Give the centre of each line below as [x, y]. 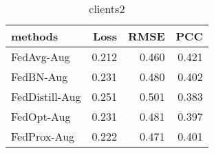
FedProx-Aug [43, 136]
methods [35, 36]
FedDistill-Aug [46, 96]
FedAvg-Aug [41, 57]
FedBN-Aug [40, 76]
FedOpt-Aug [41, 116]
